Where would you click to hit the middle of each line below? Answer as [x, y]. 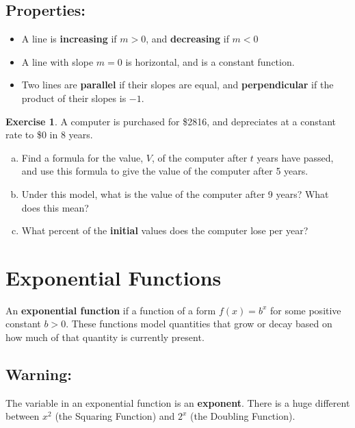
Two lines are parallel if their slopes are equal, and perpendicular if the [177, 85]
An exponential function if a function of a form [111, 310]
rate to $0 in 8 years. [49, 135]
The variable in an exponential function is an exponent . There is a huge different [178, 402]
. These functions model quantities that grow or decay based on [199, 324]
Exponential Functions [114, 277]
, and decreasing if [187, 39]
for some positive [305, 310]
